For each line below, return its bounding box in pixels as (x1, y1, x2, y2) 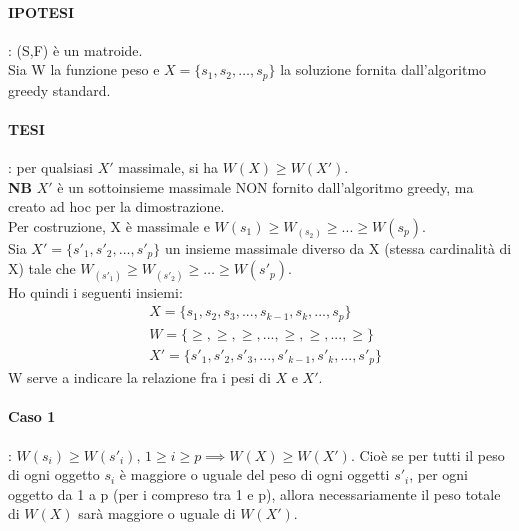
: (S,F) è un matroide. (8, 39, 143, 60)
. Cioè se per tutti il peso (350, 444, 505, 465)
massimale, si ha (118, 157, 219, 178)
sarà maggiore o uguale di (78, 503, 236, 524)
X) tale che (8, 258, 76, 279)
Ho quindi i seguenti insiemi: (8, 281, 183, 302)
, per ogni (409, 464, 469, 485)
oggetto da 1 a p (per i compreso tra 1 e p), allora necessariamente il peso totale (8, 483, 501, 504)
